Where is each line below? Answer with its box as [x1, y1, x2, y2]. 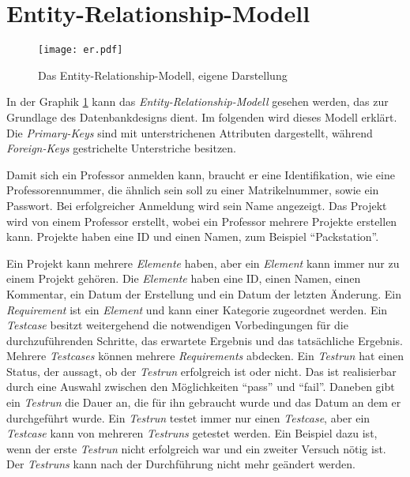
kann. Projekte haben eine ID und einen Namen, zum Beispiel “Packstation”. [6, 228, 379, 245]
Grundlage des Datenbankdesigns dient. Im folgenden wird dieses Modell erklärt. [6, 108, 397, 125]
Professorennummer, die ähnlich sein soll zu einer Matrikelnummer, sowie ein [6, 182, 379, 198]
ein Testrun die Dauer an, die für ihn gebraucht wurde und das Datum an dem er [6, 394, 401, 411]
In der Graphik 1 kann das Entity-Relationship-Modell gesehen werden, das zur [6, 93, 389, 110]
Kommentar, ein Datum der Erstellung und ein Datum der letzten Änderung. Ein [6, 285, 402, 302]
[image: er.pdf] [38, 44, 123, 56]
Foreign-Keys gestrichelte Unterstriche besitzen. [6, 140, 236, 156]
